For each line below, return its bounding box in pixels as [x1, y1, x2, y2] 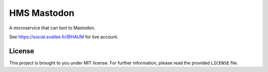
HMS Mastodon [9, 7, 74, 18]
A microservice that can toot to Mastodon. [9, 25, 96, 31]
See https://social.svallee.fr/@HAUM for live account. [9, 34, 119, 40]
